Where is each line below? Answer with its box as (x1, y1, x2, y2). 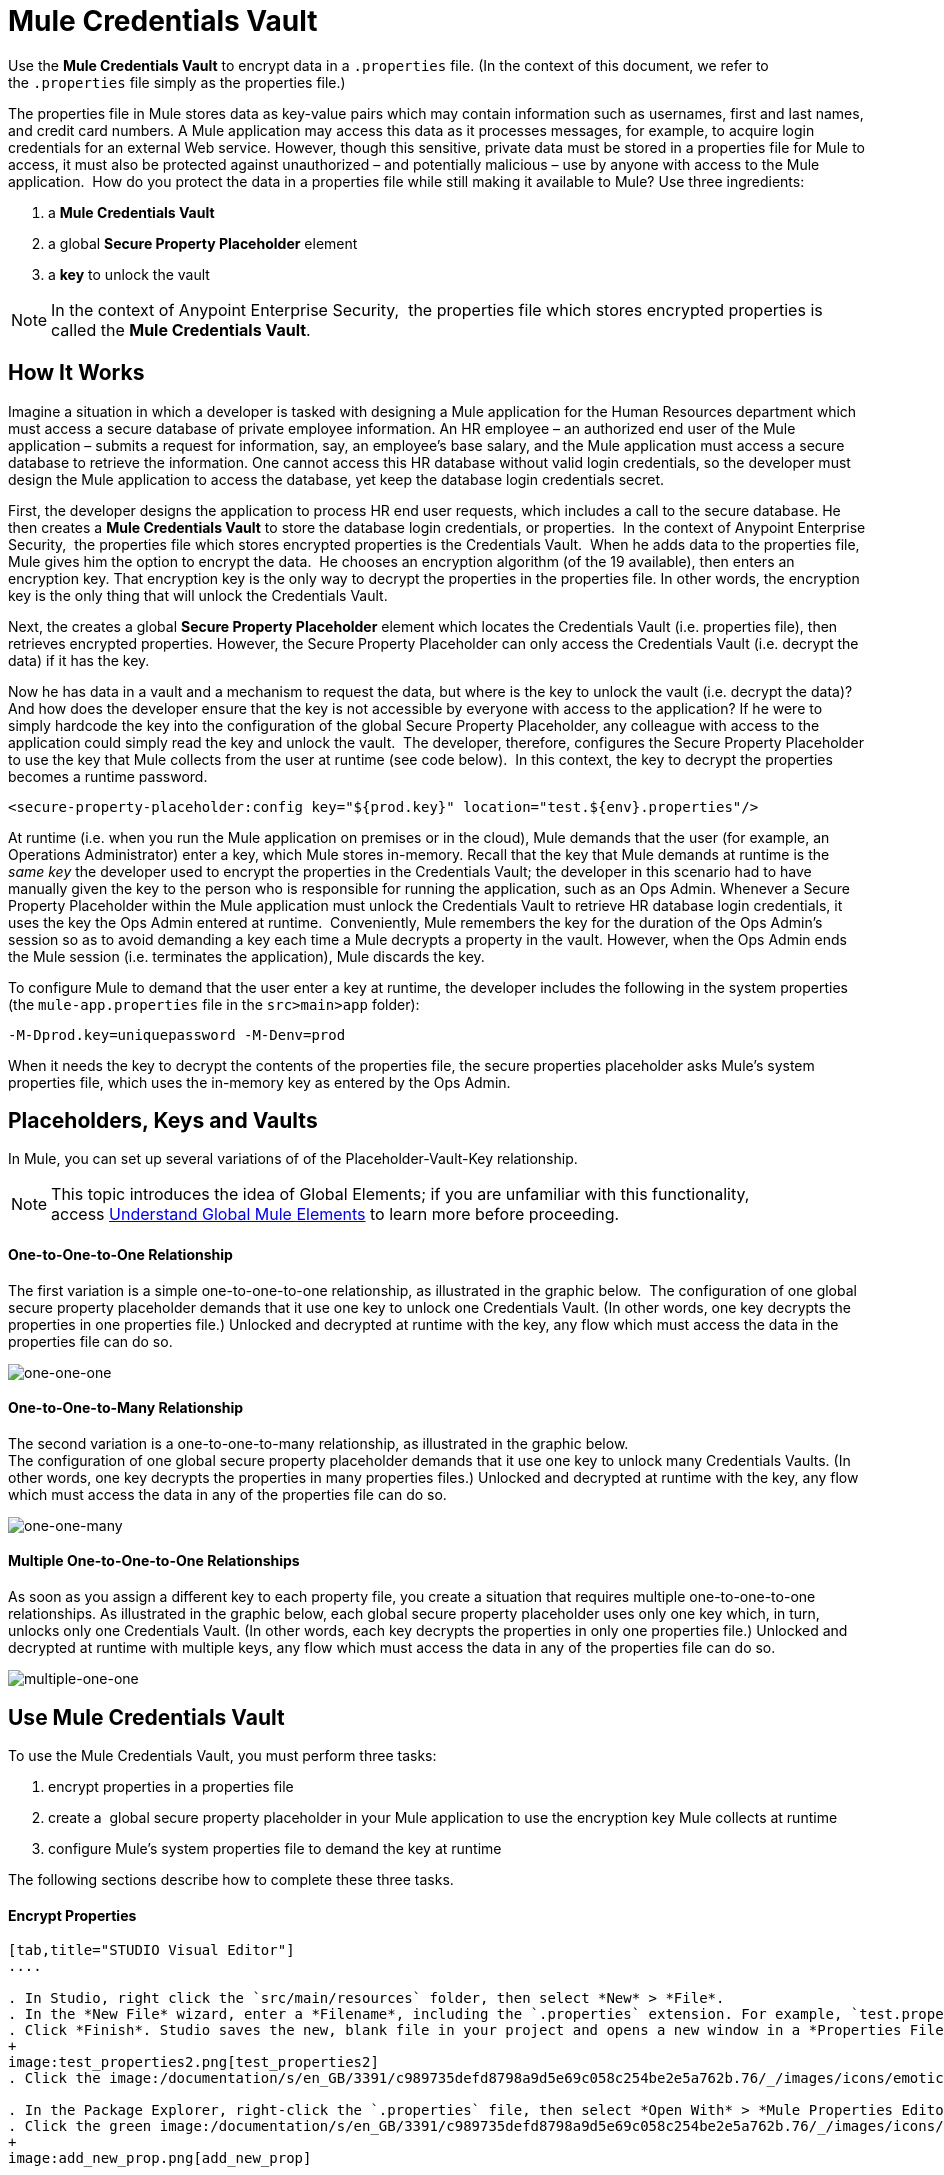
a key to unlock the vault (48, 265, 210, 283)
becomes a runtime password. (8, 767, 208, 785)
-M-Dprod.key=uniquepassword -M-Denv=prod (8, 1026, 346, 1043)
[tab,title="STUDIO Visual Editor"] (8, 1942, 295, 1959)
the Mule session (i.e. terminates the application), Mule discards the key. (8, 947, 485, 965)
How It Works (8, 360, 145, 386)
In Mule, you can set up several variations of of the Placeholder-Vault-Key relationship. (8, 1150, 578, 1168)
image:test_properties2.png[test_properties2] (8, 2054, 379, 2071)
